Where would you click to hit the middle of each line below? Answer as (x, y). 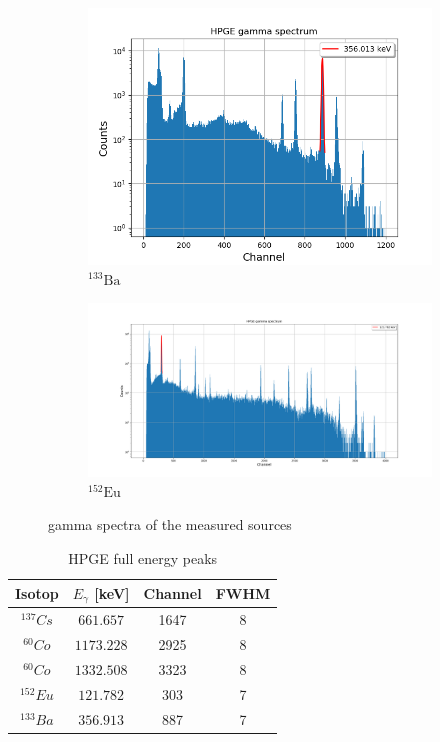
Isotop (37, 592)
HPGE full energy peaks (143, 557)
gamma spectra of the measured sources (170, 524)
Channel (172, 592)
